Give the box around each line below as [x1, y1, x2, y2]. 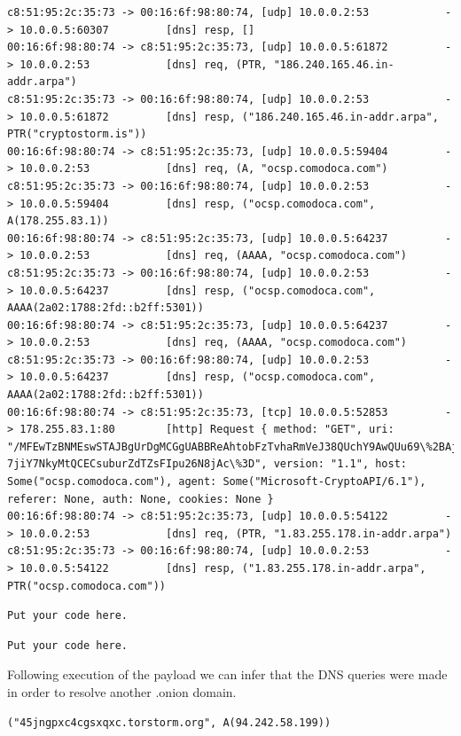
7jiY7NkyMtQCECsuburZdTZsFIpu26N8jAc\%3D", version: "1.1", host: [7, 458, 408, 471]
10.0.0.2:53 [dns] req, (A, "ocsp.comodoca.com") [20, 162, 388, 176]
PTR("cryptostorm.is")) [7, 128, 147, 141]
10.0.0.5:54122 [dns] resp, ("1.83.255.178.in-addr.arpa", [20, 562, 426, 575]
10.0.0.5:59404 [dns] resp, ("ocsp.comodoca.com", [20, 197, 376, 210]
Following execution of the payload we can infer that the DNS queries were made [7, 665, 448, 684]
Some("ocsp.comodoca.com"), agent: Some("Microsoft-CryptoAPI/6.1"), [7, 475, 426, 489]
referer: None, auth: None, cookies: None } [7, 492, 274, 505]
